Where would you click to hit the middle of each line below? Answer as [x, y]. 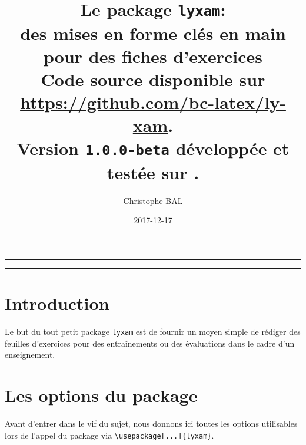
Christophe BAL [153, 200]
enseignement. [30, 355]
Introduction [57, 303]
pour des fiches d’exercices [153, 56]
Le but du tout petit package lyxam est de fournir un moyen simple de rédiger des [153, 331]
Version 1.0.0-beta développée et [153, 148]
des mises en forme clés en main [153, 33]
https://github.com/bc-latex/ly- [153, 102]
